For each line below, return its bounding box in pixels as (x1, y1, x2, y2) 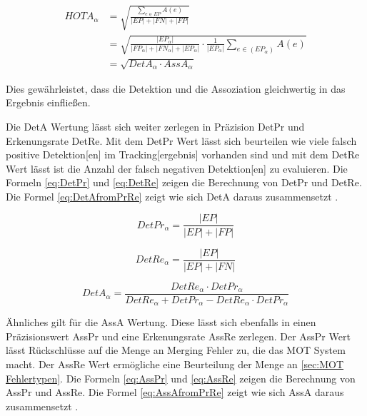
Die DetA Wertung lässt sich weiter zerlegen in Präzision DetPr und (6, 118, 305, 133)
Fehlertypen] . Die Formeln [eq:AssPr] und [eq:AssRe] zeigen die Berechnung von (6, 370, 356, 385)
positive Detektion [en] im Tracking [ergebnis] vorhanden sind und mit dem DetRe (6, 147, 360, 162)
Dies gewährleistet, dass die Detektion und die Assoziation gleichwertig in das (6, 81, 346, 96)
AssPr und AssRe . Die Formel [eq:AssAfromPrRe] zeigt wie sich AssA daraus (6, 385, 344, 400)
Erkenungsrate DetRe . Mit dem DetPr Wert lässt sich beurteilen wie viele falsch (6, 133, 357, 148)
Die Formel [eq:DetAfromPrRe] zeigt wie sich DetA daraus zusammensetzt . (6, 188, 338, 203)
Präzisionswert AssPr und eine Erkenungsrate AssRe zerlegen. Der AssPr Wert (6, 328, 351, 343)
